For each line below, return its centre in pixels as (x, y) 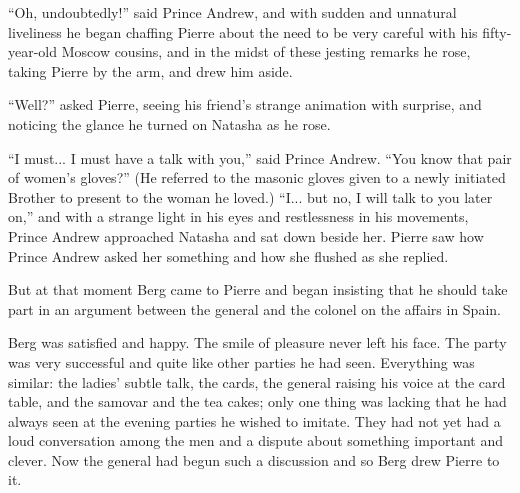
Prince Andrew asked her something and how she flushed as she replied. (228, 255)
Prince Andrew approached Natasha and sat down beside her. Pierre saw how (246, 235)
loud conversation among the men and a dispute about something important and (256, 440)
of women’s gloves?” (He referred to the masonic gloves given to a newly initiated (257, 177)
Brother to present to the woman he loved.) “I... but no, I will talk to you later (250, 196)
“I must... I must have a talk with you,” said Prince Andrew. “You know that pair (260, 157)
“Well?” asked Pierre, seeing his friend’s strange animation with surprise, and (245, 104)
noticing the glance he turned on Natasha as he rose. (169, 123)
